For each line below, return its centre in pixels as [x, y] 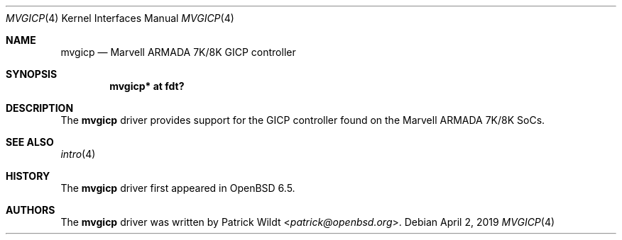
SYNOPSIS [32, 74]
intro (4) [78, 154]
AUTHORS [31, 210]
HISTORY [28, 176]
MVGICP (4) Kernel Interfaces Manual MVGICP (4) [120, 18]
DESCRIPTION [40, 108]
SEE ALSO [30, 142]
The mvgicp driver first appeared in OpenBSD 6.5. [178, 188]
